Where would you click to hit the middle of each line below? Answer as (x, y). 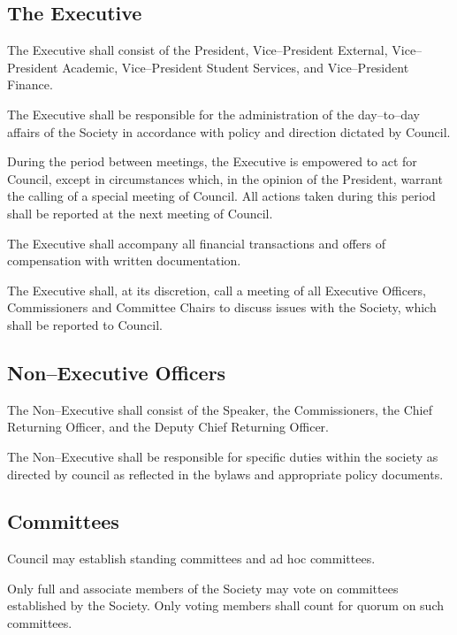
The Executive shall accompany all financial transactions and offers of (196, 243)
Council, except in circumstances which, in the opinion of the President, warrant (225, 178)
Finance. (30, 84)
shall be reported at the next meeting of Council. (140, 213)
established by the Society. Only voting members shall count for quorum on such (226, 605)
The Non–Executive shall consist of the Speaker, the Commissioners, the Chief (220, 409)
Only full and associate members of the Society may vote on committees (203, 588)
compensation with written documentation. (124, 260)
